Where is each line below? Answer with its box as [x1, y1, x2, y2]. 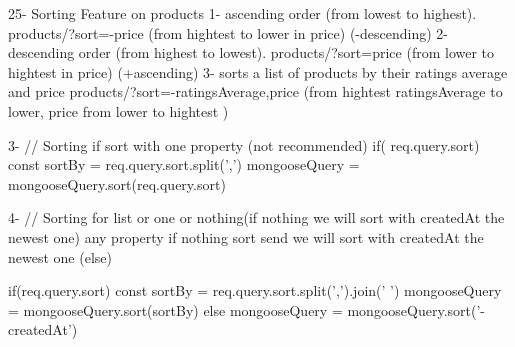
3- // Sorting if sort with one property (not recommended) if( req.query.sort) [8, 134, 480, 155]
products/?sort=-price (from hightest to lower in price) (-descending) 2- [8, 22, 448, 43]
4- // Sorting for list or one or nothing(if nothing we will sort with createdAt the [8, 207, 505, 228]
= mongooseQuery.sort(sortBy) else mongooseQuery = [8, 299, 343, 320]
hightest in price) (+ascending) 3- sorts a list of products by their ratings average [8, 61, 508, 82]
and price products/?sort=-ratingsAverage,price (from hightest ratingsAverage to [8, 81, 503, 102]
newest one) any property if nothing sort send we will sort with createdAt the [8, 226, 484, 247]
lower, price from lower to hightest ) [8, 100, 229, 121]
